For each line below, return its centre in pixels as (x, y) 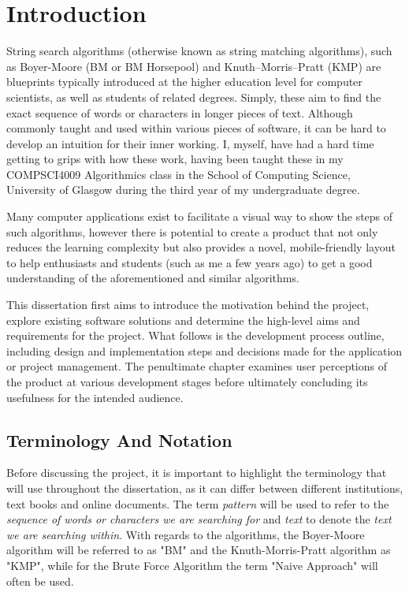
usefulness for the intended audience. (95, 397)
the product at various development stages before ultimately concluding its (187, 382)
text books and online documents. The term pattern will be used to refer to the (198, 503)
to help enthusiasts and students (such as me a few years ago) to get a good (190, 262)
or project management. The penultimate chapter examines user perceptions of (197, 366)
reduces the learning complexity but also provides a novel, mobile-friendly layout (201, 247)
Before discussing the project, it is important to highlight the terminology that (197, 473)
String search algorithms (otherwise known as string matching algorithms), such (199, 51)
